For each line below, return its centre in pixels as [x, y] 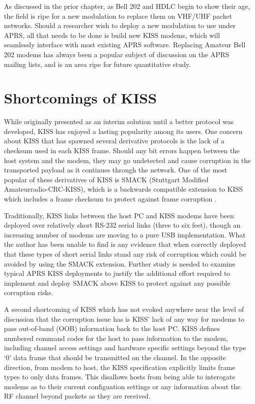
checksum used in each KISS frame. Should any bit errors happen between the [122, 151]
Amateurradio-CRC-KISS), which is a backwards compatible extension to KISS [124, 189]
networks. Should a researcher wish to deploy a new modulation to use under [120, 25]
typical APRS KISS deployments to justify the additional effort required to [117, 273]
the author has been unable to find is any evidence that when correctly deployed [125, 244]
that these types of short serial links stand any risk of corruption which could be [125, 254]
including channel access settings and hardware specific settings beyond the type [125, 348]
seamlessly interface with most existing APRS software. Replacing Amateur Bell [125, 45]
